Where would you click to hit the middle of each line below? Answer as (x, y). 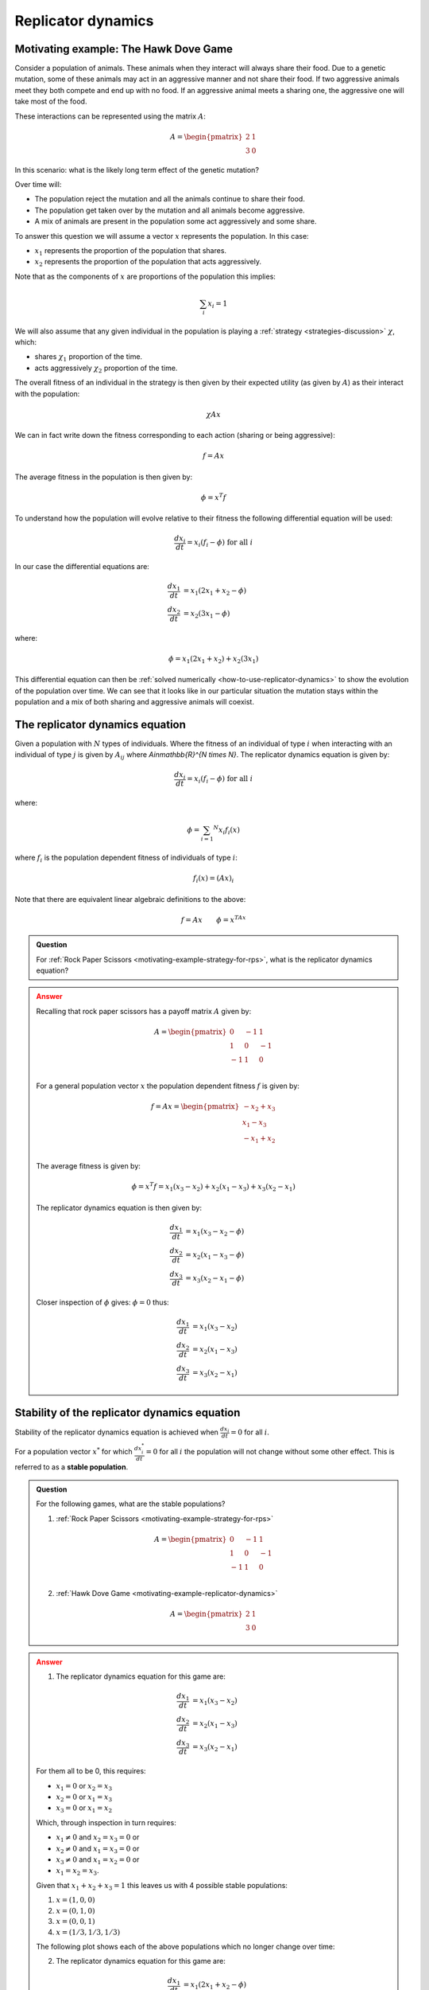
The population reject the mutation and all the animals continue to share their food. (170, 199)
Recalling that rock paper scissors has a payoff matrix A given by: (144, 1011)
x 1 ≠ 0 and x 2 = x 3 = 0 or (98, 1838)
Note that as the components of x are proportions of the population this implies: (145, 276)
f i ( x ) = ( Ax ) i (214, 879)
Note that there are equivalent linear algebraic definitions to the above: (130, 899)
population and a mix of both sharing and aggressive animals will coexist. (134, 702)
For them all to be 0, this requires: (91, 1771)
